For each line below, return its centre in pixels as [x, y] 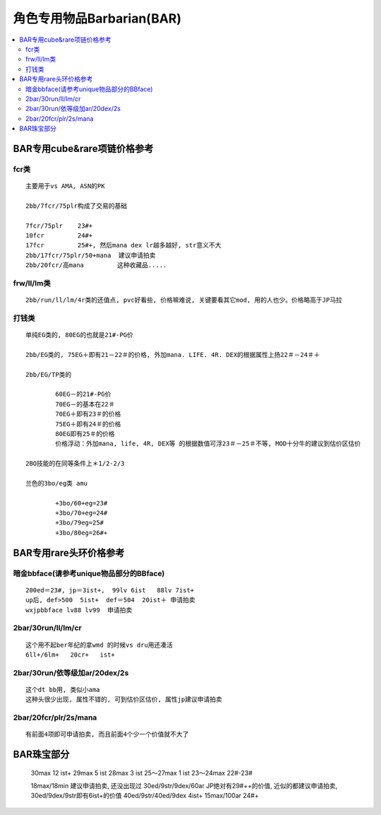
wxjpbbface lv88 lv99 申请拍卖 [79, 610]
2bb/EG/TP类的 [49, 374]
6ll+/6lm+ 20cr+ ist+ [71, 655]
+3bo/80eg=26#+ [81, 533]
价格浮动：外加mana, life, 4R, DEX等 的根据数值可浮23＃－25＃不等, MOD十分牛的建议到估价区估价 [208, 444]
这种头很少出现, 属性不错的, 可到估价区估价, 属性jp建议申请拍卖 [124, 699]
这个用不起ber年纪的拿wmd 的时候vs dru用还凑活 [99, 645]
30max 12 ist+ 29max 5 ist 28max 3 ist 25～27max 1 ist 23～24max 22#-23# [142, 773]
